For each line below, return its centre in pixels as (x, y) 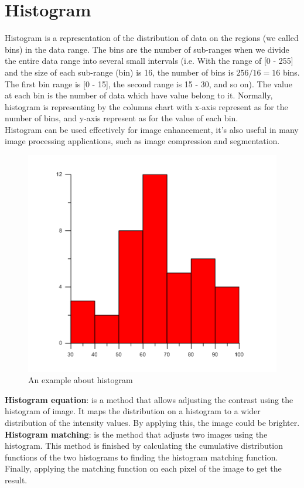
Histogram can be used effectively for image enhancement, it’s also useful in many (152, 129)
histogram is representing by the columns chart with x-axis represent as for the (146, 106)
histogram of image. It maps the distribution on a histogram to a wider (133, 411)
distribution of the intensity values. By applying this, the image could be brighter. (152, 422)
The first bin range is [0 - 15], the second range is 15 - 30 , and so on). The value (148, 83)
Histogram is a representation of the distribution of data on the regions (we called (152, 38)
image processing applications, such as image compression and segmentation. (142, 141)
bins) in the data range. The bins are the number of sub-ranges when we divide (147, 49)
